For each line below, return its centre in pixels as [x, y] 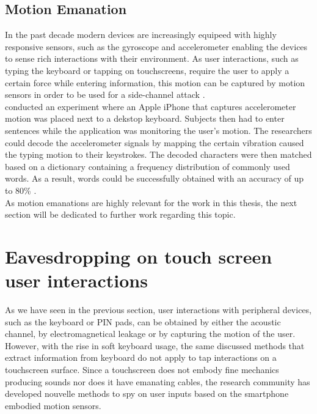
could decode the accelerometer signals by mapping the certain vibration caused [155, 142]
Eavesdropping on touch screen [139, 256]
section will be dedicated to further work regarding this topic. [120, 214]
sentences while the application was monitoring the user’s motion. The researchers [158, 130]
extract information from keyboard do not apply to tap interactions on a [141, 357]
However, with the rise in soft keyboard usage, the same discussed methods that [155, 345]
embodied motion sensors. [53, 405]
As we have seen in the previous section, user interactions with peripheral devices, [158, 310]
